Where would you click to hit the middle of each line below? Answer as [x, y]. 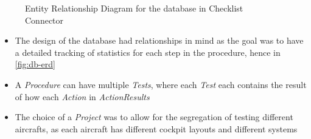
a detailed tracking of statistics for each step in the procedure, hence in [148, 52]
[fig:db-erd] [35, 64]
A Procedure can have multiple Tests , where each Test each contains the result [161, 84]
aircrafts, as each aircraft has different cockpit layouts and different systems [156, 128]
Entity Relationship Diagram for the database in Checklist [134, 8]
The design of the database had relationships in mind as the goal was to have [159, 40]
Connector [44, 20]
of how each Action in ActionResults [82, 96]
